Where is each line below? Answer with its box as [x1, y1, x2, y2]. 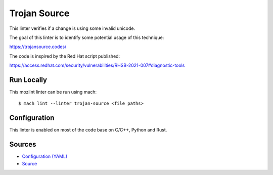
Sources [9, 140, 36, 149]
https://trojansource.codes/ [9, 43, 67, 50]
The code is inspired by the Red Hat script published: [9, 53, 120, 59]
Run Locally [9, 75, 48, 84]
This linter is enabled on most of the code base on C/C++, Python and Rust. [9, 127, 167, 133]
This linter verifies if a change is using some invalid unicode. [9, 25, 135, 31]
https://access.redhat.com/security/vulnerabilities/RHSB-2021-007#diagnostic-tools [9, 62, 185, 68]
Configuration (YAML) [22, 153, 68, 159]
